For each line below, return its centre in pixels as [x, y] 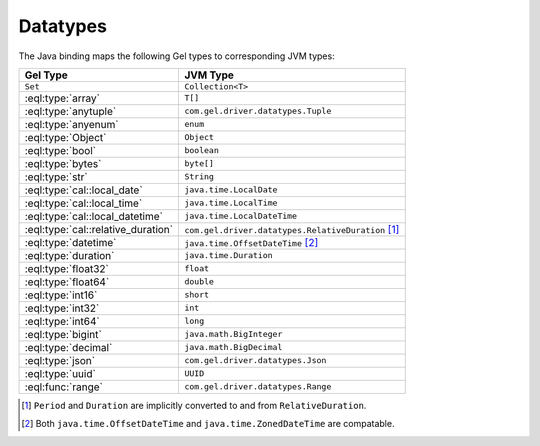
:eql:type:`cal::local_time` [83, 203]
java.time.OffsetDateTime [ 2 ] [251, 242]
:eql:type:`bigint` [63, 334]
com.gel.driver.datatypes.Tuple [258, 111]
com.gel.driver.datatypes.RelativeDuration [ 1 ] [292, 229]
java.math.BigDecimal [233, 347]
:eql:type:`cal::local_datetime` [94, 216]
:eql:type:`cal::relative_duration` [99, 229]
